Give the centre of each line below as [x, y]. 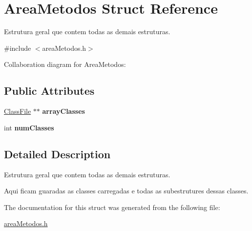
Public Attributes [49, 91]
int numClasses [29, 127]
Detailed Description [57, 154]
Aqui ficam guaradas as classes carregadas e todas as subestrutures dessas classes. [126, 191]
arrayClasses [63, 111]
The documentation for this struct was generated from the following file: [112, 207]
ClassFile [18, 111]
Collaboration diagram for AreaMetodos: [65, 64]
